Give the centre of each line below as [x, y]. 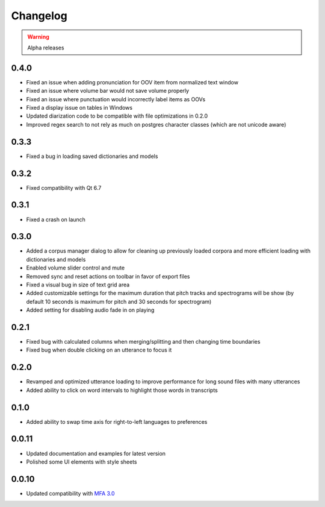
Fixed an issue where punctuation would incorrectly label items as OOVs [116, 99]
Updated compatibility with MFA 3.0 [70, 493]
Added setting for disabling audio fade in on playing [90, 310]
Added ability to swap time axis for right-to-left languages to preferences [117, 421]
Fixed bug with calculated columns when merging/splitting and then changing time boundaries [143, 342]
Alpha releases [46, 48]
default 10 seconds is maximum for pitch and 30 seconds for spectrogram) [119, 301]
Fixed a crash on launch [56, 219]
